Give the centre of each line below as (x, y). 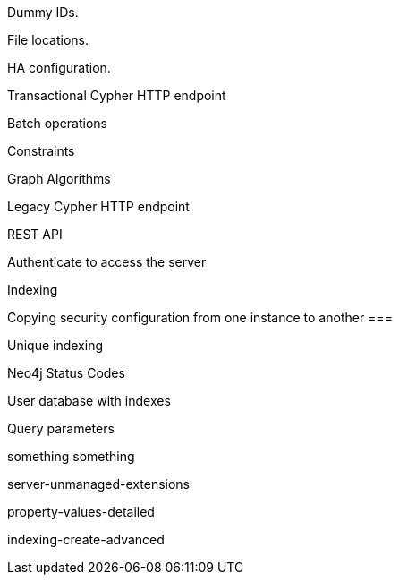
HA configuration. (59, 68)
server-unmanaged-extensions (98, 484)
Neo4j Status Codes (66, 373)
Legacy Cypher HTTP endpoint (98, 206)
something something (71, 456)
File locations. (48, 40)
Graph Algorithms (59, 179)
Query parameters (61, 428)
